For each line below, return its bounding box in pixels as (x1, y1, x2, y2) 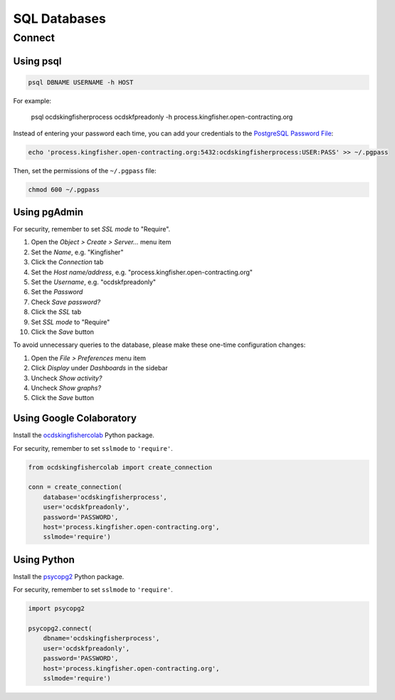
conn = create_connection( (28, 483, 122, 491)
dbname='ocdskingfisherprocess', (43, 634, 160, 642)
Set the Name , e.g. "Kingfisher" (31, 248, 124, 256)
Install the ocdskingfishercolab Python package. (13, 431, 154, 439)
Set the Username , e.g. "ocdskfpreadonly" (31, 278, 157, 286)
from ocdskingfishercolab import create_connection (28, 463, 213, 471)
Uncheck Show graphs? (31, 383, 102, 392)
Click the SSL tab (31, 308, 82, 316)
